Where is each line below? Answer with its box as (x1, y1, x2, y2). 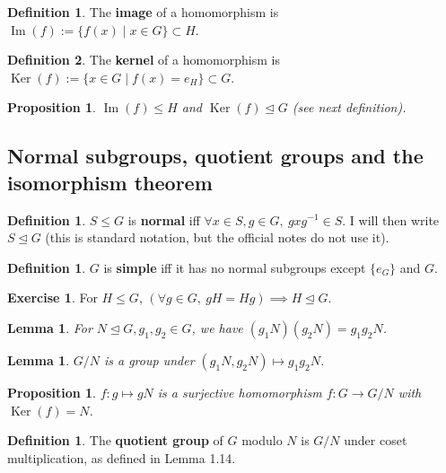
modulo (241, 431, 283, 450)
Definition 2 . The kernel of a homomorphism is (7, 50, 280, 69)
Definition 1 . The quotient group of (7, 431, 223, 450)
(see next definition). (292, 98, 407, 117)
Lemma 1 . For (7, 318, 92, 337)
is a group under (103, 350, 195, 369)
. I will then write (342, 210, 440, 229)
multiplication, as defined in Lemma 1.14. (7, 448, 236, 467)
